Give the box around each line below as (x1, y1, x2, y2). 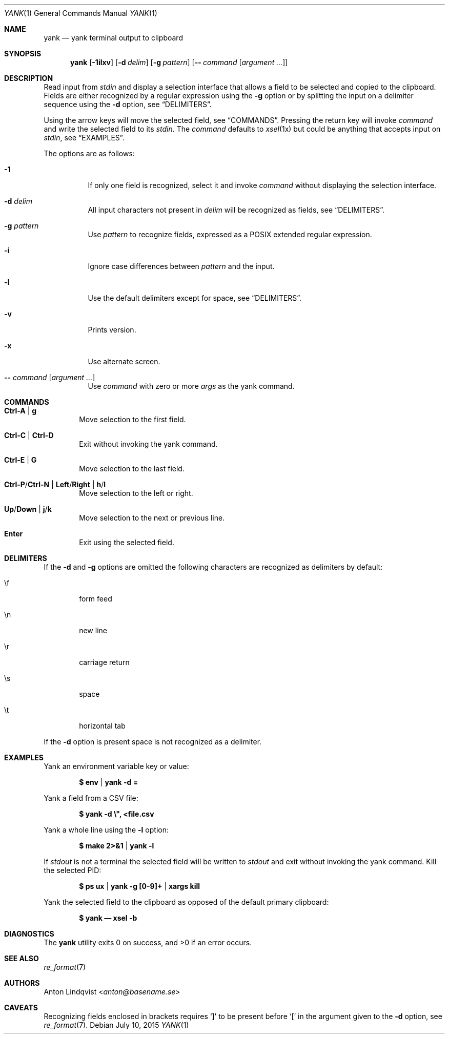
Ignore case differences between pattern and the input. (88, 262, 275, 271)
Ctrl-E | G (4, 455, 37, 464)
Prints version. (88, 325, 136, 334)
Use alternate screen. (88, 357, 160, 366)
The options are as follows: (44, 149, 135, 158)
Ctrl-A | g (4, 406, 37, 415)
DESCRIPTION (4, 74, 53, 82)
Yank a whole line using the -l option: (44, 825, 169, 834)
